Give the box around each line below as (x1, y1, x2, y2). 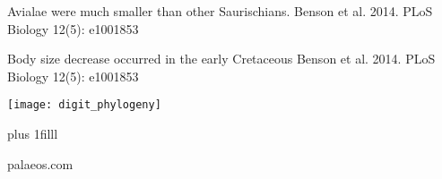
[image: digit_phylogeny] (7, 98, 161, 112)
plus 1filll (7, 124, 58, 143)
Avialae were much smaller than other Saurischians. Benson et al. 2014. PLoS (7, 2, 433, 20)
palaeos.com (7, 154, 74, 173)
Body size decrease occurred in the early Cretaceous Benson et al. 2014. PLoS (7, 49, 436, 68)
